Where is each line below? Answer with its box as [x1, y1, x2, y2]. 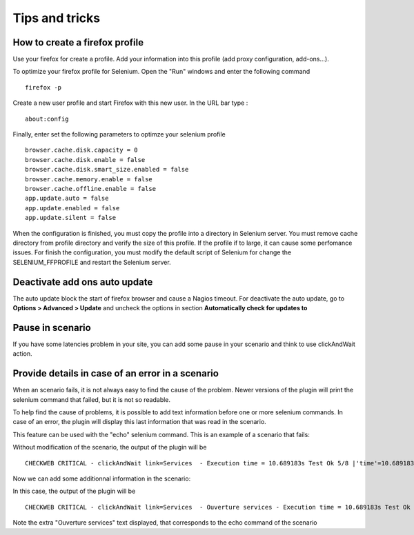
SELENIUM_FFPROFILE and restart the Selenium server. [12, 258, 172, 266]
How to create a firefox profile [12, 37, 144, 48]
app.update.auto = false [25, 194, 109, 203]
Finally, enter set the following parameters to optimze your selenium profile [12, 130, 226, 139]
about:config [25, 114, 69, 123]
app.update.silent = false [25, 214, 117, 222]
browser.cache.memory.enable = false [25, 175, 153, 183]
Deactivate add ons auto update [12, 276, 153, 287]
